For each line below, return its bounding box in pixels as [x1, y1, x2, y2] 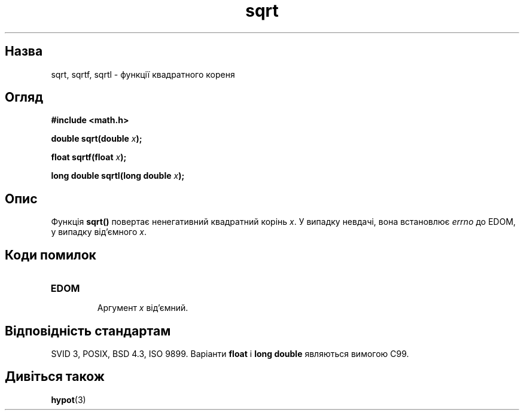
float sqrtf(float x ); [51, 152, 127, 163]
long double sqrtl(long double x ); [51, 170, 185, 181]
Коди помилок [5, 247, 96, 263]
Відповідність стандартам [5, 323, 171, 338]
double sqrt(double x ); [51, 133, 142, 144]
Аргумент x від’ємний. [97, 303, 188, 313]
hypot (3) [51, 394, 86, 405]
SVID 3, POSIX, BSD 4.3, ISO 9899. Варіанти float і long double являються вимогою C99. [51, 348, 409, 359]
